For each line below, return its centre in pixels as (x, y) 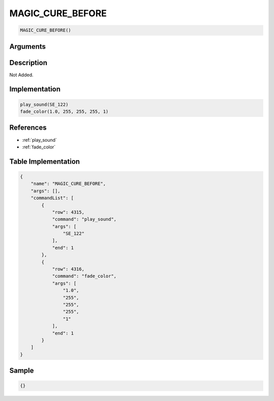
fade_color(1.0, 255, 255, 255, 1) (64, 112)
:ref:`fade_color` (39, 147)
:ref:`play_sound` (40, 140)
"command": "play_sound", (84, 219)
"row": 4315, (68, 212)
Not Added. (22, 75)
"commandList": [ (52, 198)
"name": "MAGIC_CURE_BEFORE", (68, 184)
